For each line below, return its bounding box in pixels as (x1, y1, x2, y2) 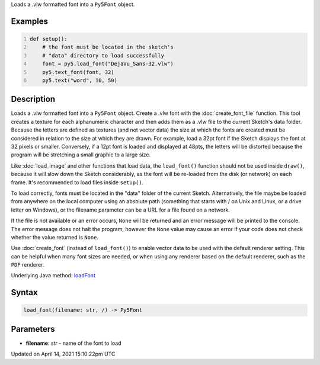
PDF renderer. (11, 261, 44, 268)
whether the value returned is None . (11, 233, 99, 241)
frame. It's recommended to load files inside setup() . (11, 178, 144, 186)
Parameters (11, 324, 55, 334)
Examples (11, 16, 49, 26)
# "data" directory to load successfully (42, 52, 164, 59)
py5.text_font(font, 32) (42, 69, 115, 75)
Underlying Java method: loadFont (11, 272, 96, 279)
